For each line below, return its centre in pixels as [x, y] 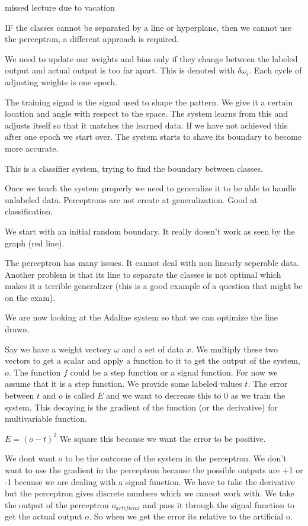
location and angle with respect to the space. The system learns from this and [147, 113]
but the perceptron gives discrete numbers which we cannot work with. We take [150, 493]
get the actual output [44, 516]
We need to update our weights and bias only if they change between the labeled [151, 58]
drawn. [17, 329]
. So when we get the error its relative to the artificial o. [191, 516]
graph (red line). [35, 243]
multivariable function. [46, 418]
